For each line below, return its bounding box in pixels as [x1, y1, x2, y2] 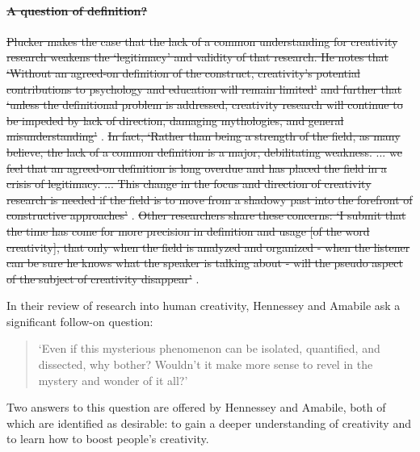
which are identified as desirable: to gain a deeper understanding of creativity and [6, 414, 411, 431]
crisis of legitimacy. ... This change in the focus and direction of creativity [6, 175, 372, 192]
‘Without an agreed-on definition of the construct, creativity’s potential [6, 64, 360, 81]
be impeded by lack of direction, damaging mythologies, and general [6, 111, 344, 128]
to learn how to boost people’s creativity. [6, 430, 209, 447]
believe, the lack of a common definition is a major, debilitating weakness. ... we [6, 143, 402, 160]
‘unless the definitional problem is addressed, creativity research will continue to [6, 96, 403, 113]
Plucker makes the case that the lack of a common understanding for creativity [6, 32, 398, 49]
